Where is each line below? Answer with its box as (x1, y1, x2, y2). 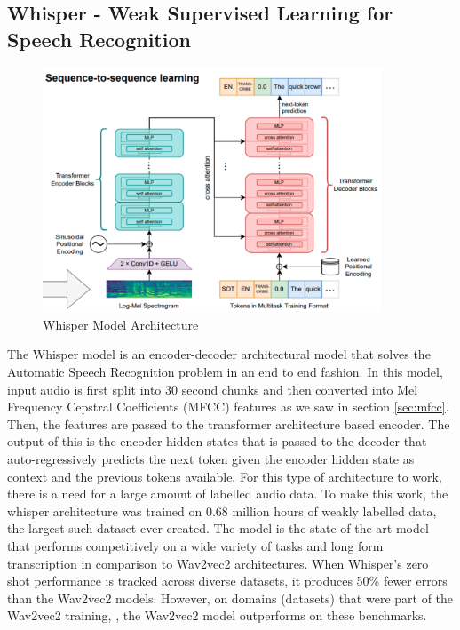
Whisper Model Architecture (43, 315, 199, 333)
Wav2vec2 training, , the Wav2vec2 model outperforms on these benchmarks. (7, 606, 427, 625)
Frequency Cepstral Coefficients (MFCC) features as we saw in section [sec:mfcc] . (7, 397, 449, 416)
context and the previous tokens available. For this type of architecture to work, (7, 467, 442, 485)
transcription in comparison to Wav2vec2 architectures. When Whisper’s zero (7, 554, 429, 572)
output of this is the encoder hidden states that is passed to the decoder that (7, 432, 427, 451)
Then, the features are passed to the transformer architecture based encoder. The (7, 414, 450, 433)
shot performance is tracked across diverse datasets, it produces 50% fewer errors (7, 571, 448, 590)
